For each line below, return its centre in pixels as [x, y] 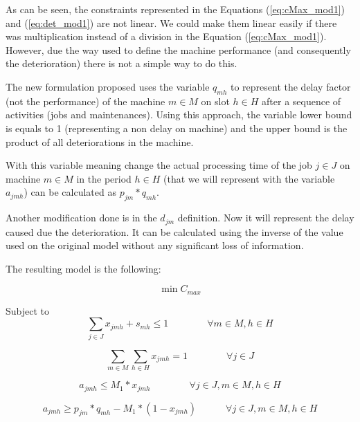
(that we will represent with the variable [249, 178]
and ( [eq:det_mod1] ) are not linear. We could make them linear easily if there [171, 22]
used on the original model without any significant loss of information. [155, 245]
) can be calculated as [70, 192]
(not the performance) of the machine [85, 101]
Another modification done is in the [81, 218]
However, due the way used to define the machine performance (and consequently [178, 49]
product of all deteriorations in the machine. [100, 141]
